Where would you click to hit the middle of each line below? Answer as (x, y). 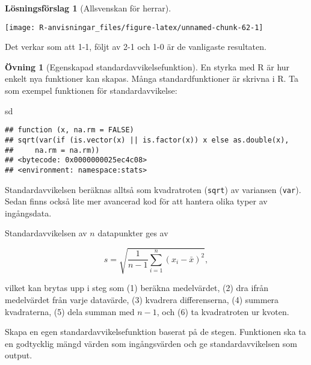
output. (19, 355)
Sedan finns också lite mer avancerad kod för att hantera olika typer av (136, 201)
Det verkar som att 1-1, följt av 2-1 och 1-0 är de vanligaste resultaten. (136, 47)
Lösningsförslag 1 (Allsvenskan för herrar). (88, 8)
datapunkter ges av (133, 233)
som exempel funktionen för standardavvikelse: (91, 90)
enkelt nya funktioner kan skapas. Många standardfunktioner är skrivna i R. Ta (152, 78)
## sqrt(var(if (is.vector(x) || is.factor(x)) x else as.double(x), (147, 140)
